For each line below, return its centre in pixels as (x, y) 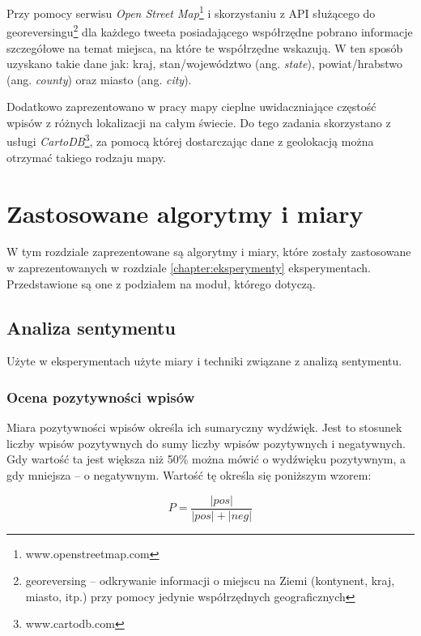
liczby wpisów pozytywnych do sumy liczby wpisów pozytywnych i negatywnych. (206, 443)
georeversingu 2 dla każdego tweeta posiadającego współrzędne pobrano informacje (210, 30)
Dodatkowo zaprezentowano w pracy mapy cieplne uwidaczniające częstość (191, 107)
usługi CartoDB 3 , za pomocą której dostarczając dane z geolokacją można (190, 140)
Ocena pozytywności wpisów (101, 397)
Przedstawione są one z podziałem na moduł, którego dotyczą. (161, 283)
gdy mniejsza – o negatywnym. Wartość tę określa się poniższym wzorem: (189, 475)
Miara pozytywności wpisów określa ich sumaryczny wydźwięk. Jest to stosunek (204, 427)
